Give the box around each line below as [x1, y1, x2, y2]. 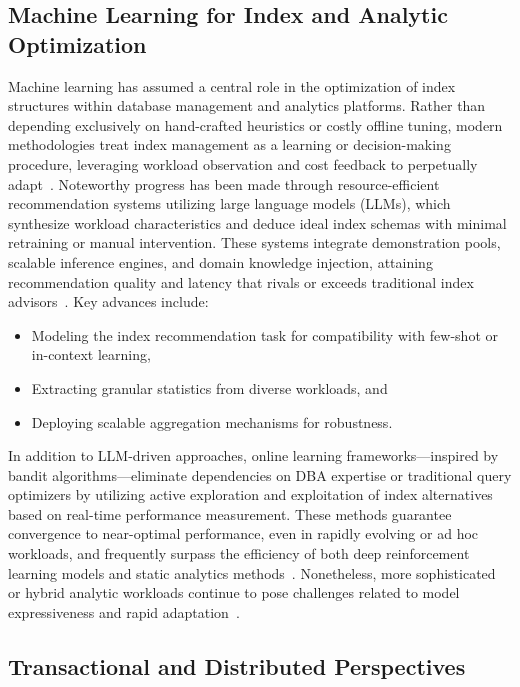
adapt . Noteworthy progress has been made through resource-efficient [8, 173, 440, 194]
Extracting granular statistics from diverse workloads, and [31, 377, 388, 398]
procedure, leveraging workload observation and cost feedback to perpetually [8, 153, 478, 174]
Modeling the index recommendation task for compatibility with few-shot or [31, 324, 498, 345]
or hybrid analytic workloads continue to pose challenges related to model [8, 582, 460, 603]
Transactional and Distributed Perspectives [8, 650, 466, 681]
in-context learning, [31, 344, 151, 365]
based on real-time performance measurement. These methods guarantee [8, 503, 452, 524]
